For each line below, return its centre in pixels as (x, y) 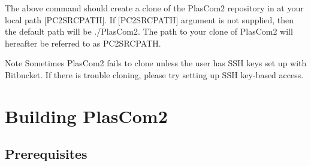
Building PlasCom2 (86, 116)
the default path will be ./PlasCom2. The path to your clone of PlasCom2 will (149, 31)
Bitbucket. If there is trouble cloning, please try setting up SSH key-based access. (154, 74)
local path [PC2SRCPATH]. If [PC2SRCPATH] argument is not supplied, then (150, 19)
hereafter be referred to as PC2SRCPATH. (83, 43)
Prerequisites (46, 154)
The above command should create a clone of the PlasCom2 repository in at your (154, 8)
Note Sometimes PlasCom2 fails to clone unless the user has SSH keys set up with (156, 63)
